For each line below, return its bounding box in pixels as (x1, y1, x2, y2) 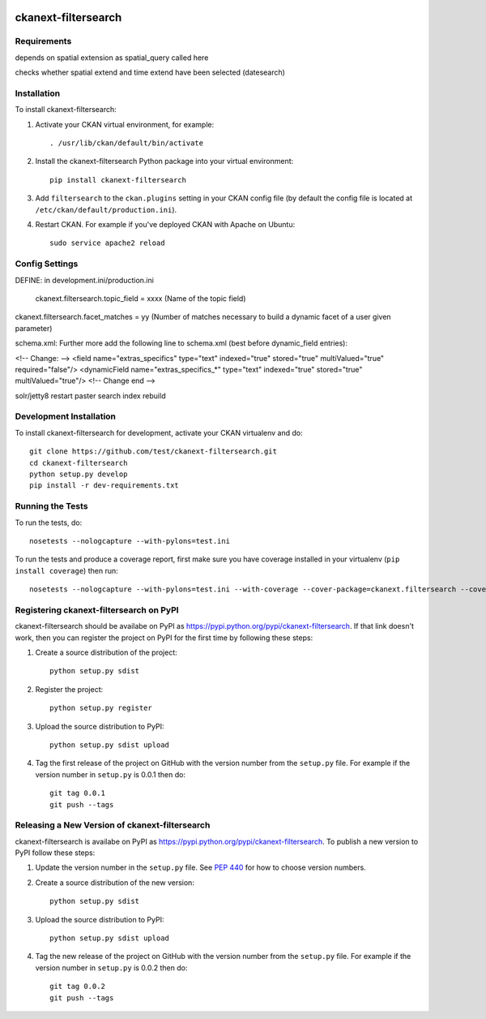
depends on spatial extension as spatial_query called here (15, 53, 209, 62)
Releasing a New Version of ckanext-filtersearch (15, 819, 211, 831)
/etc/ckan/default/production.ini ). (35, 204, 177, 214)
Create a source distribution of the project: (35, 647, 177, 657)
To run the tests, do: (15, 518, 83, 527)
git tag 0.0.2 (49, 982, 105, 991)
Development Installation (15, 411, 117, 422)
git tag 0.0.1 (49, 789, 105, 798)
